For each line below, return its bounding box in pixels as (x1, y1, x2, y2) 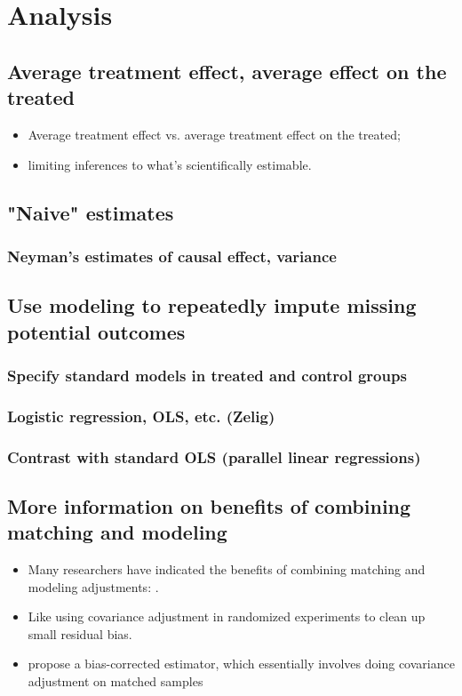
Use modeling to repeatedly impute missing (7, 292, 417, 319)
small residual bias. (28, 624, 132, 643)
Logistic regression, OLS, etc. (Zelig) (7, 404, 275, 427)
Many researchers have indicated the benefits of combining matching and (28, 560, 426, 579)
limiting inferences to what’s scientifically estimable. (28, 155, 312, 173)
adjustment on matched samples (28, 672, 203, 691)
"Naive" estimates (7, 198, 174, 226)
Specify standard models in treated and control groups (7, 364, 407, 386)
